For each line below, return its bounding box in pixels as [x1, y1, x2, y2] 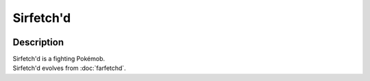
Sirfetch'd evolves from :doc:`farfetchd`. [12, 64, 126, 72]
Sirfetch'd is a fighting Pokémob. [12, 55, 106, 63]
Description [12, 36, 64, 48]
